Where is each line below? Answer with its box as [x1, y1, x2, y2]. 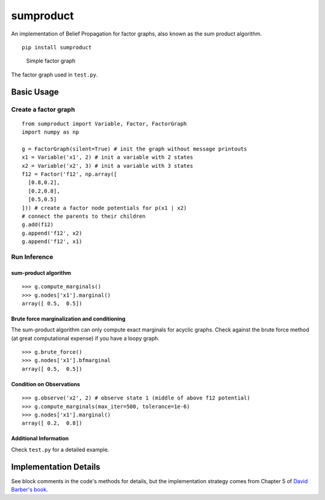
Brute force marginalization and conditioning [11, 315, 126, 322]
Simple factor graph [26, 57, 76, 64]
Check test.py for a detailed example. [11, 446, 110, 453]
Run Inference [11, 253, 54, 261]
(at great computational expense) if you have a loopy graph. [11, 335, 159, 342]
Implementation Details [11, 461, 101, 472]
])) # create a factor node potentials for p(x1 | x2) [22, 205, 187, 211]
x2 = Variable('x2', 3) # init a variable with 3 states [22, 162, 194, 169]
